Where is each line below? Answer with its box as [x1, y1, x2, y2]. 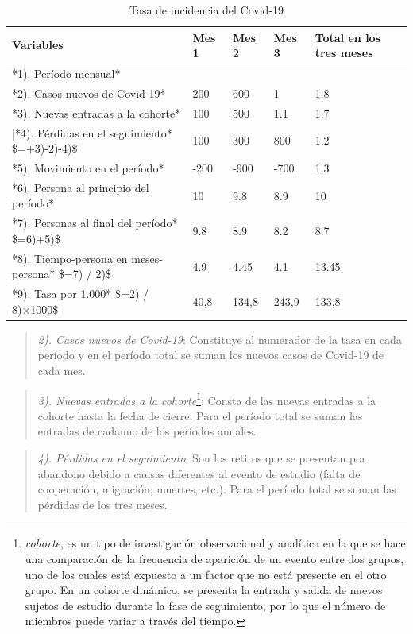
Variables [12, 37, 64, 53]
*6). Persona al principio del [12, 179, 149, 195]
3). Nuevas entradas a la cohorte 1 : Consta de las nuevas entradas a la [37, 389, 376, 408]
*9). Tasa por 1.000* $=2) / [12, 285, 149, 302]
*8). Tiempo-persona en [12, 249, 128, 266]
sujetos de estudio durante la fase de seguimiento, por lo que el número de [25, 597, 386, 613]
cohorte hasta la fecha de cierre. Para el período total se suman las [37, 407, 363, 423]
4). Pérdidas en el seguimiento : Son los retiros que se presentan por [37, 450, 366, 466]
